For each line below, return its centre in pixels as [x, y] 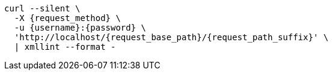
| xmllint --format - [65, 47]
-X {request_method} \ [67, 18]
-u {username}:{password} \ [80, 28]
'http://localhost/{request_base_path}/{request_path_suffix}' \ [171, 37]
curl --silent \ [42, 8]
